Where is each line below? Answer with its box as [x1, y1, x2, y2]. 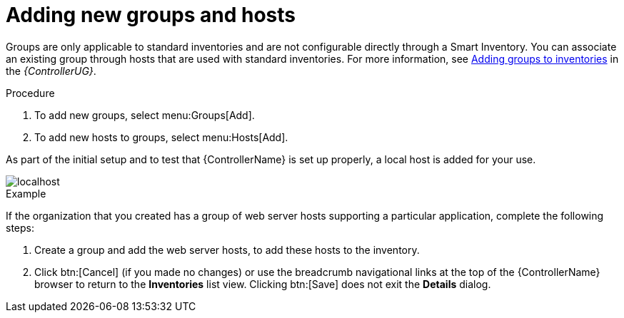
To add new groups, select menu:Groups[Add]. [34, 108, 255, 121]
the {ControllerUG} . [6, 64, 96, 77]
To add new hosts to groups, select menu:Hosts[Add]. [34, 130, 288, 143]
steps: [6, 221, 34, 234]
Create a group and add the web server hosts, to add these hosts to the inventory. [34, 243, 420, 256]
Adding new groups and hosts [6, 3, 296, 27]
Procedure [6, 86, 55, 99]
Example [6, 187, 46, 200]
